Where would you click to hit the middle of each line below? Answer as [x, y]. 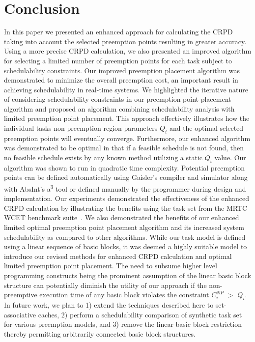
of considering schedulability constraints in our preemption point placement [118, 99]
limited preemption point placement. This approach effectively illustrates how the [127, 118]
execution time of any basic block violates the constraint [124, 295]
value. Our [230, 157]
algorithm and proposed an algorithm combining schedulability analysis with [119, 108]
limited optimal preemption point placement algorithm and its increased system [124, 227]
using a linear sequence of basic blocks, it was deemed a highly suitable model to [126, 246]
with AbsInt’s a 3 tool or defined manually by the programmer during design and [125, 188]
